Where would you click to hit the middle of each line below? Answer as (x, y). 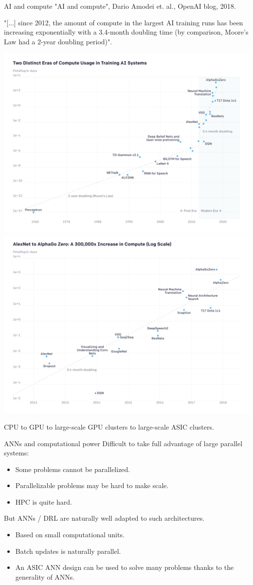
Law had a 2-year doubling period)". (58, 41)
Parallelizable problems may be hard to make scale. (92, 485)
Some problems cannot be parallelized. (73, 469)
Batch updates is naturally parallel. (68, 551)
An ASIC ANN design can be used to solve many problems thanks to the (125, 567)
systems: (17, 453)
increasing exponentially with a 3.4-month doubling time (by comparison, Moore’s (126, 32)
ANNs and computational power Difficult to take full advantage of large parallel (123, 443)
